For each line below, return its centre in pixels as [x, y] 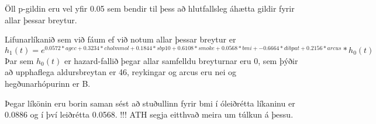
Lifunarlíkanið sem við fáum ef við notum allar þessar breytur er [120, 39]
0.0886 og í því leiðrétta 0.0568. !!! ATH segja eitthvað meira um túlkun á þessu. [149, 114]
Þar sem [19, 60]
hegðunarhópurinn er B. [48, 84]
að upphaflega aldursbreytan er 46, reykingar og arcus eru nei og [120, 72]
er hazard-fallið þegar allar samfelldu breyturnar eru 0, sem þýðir [181, 60]
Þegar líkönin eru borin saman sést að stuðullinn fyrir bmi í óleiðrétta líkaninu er [150, 103]
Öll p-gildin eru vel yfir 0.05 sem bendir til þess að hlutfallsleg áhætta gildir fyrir [150, 8]
